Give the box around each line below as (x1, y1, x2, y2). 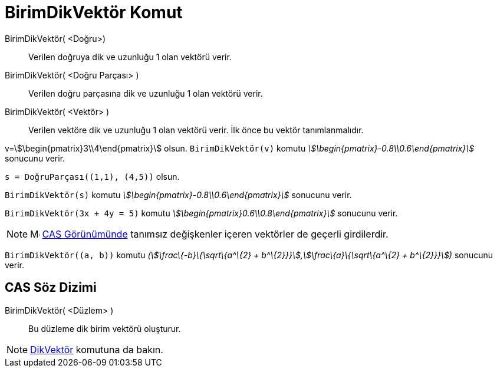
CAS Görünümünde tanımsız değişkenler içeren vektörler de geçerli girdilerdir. (42, 228, 389, 240)
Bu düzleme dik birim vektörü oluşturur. (28, 323, 181, 334)
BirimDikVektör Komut (5, 2, 183, 22)
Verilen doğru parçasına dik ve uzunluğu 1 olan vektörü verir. (28, 88, 263, 98)
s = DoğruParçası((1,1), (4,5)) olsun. (5, 171, 180, 182)
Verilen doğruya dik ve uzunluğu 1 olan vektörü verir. (28, 51, 232, 62)
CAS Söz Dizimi (5, 280, 97, 295)
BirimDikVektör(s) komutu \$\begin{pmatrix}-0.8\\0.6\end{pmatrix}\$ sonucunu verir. (5, 189, 352, 200)
